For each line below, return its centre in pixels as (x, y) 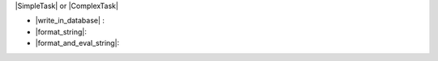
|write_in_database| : (70, 21)
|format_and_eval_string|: (77, 43)
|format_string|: (61, 31)
